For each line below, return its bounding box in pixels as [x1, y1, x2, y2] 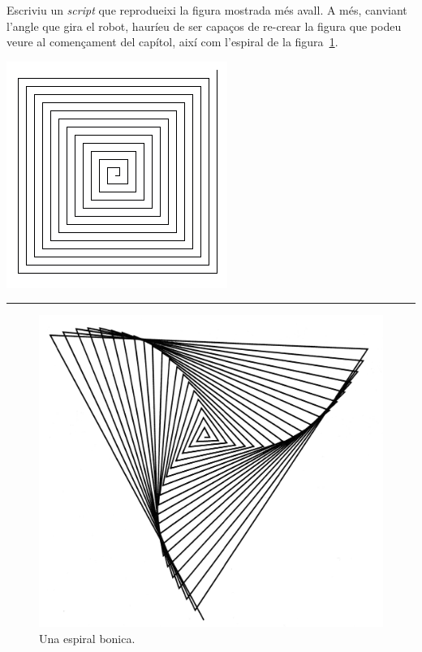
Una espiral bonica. [39, 629, 136, 646]
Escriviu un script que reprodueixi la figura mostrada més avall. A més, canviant [6, 2, 407, 18]
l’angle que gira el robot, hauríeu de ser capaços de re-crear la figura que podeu [6, 17, 402, 34]
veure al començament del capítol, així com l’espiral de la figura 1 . [6, 33, 338, 50]
